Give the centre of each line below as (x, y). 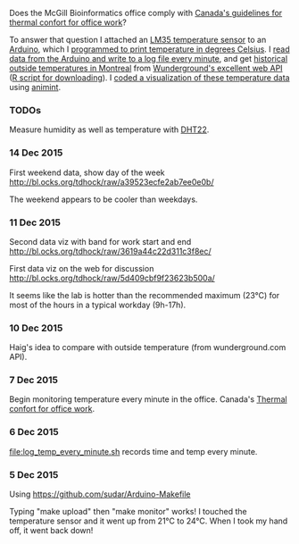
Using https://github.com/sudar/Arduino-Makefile (100, 494)
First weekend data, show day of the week (87, 172)
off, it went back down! (51, 531)
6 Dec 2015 (34, 432)
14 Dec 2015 (36, 153)
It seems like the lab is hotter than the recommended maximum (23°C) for (145, 295)
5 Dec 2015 (34, 474)
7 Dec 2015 (34, 381)
